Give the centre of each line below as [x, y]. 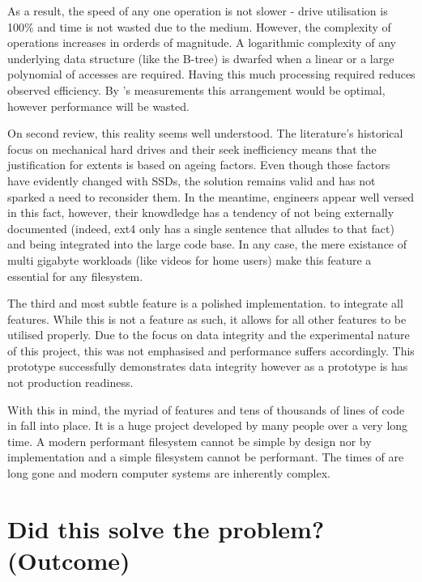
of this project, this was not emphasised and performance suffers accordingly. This [211, 350]
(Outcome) [69, 560]
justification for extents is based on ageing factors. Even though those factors [199, 165]
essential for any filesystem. [75, 276]
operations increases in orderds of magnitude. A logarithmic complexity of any [202, 42]
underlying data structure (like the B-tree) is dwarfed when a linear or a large [201, 58]
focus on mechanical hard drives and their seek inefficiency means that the [192, 149]
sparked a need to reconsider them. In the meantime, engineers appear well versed [211, 196]
